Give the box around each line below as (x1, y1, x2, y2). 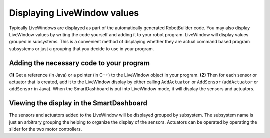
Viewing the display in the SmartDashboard (9, 99, 147, 107)
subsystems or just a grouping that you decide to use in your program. (9, 45, 154, 52)
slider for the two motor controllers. (9, 126, 82, 132)
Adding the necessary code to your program (9, 59, 150, 67)
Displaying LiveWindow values (9, 7, 139, 18)
